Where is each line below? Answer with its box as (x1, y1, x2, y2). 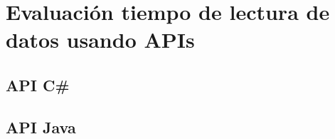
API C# (6, 73, 70, 96)
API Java (6, 115, 76, 138)
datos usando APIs (6, 25, 195, 54)
